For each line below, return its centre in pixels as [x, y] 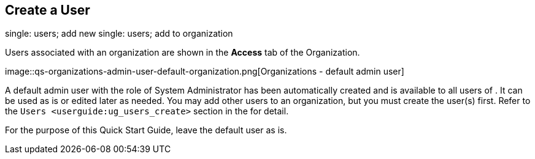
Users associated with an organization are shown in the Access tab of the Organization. [183, 53]
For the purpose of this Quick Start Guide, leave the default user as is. [146, 130]
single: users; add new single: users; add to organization [119, 34]
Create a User [48, 10]
